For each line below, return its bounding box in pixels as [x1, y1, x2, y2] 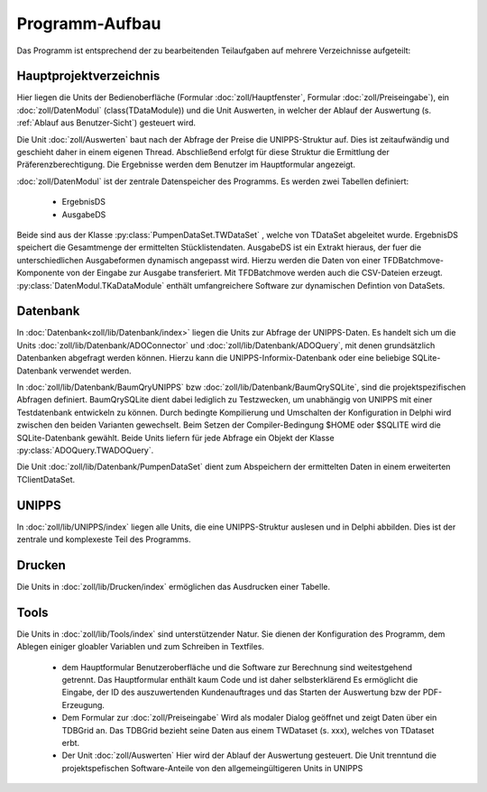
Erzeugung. [61, 699, 106, 710]
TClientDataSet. [16, 474, 76, 484]
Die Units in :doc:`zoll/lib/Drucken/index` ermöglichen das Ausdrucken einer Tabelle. [16, 581, 331, 592]
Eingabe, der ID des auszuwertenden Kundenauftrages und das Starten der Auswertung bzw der [61, 686, 421, 698]
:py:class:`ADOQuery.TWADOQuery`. [16, 445, 154, 456]
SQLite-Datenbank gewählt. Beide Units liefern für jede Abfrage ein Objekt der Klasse [16, 432, 335, 443]
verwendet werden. [59, 365, 132, 376]
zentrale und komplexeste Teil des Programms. [16, 534, 191, 545]
